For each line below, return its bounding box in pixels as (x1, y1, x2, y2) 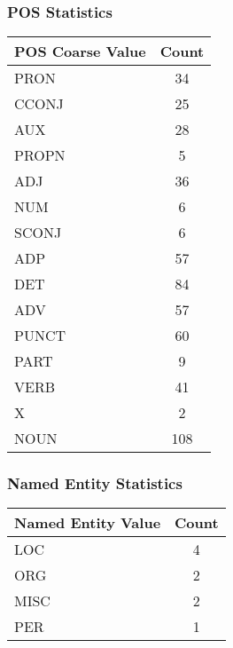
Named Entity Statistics (7, 472, 183, 494)
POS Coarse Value (14, 41, 146, 62)
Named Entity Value (14, 512, 161, 533)
